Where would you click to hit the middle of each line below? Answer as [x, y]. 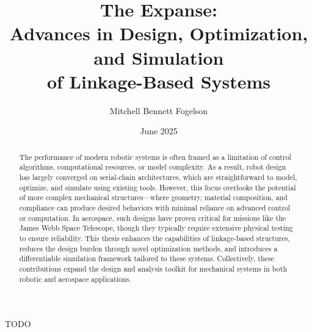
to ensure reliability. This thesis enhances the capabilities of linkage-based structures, [154, 238]
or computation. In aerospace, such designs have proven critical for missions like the [153, 218]
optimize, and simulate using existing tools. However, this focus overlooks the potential [158, 187]
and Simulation [159, 57]
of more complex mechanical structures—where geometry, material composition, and [153, 197]
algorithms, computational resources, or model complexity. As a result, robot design [153, 167]
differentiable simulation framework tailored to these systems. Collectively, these [147, 258]
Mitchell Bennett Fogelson [159, 110]
